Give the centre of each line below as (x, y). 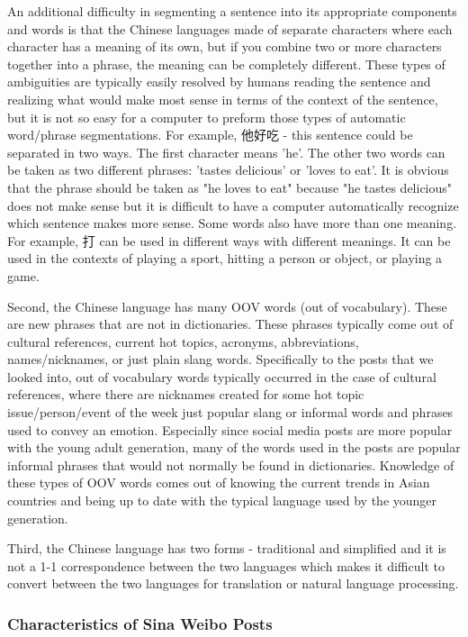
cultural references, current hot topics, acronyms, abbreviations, (183, 341)
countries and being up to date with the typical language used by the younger (222, 500)
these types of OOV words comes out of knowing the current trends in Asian (219, 482)
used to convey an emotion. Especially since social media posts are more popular (230, 429)
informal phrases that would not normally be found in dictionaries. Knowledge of (231, 464)
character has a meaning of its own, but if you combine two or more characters (225, 46)
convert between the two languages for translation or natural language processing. (233, 583)
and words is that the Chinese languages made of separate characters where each (230, 28)
